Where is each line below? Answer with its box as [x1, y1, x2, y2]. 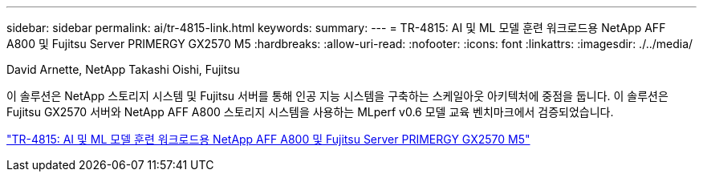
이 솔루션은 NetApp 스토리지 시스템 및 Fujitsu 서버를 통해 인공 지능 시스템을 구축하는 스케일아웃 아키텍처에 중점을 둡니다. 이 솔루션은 [6, 89, 668, 103]
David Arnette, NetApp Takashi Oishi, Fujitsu [6, 63, 240, 76]
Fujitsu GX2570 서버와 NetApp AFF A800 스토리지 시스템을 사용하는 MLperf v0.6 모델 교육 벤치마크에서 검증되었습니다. [6, 105, 614, 119]
